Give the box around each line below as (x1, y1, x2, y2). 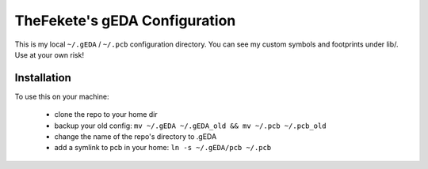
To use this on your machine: (14, 92, 109, 101)
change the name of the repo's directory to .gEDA (54, 132, 217, 141)
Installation (14, 71, 71, 84)
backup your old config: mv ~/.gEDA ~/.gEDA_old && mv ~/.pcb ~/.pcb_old (54, 121, 327, 130)
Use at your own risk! (14, 50, 85, 59)
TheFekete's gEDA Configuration (14, 12, 236, 29)
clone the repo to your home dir (54, 110, 158, 119)
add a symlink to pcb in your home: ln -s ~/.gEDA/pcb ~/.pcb (54, 143, 272, 152)
